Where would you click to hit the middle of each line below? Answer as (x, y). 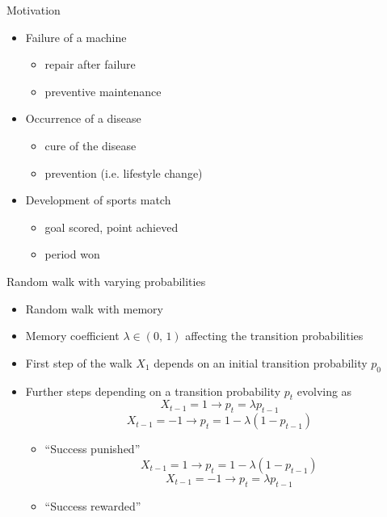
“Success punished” (93, 449)
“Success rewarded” (93, 505)
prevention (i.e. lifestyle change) (124, 172)
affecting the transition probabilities (274, 336)
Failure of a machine (76, 37)
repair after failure (90, 64)
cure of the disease (90, 145)
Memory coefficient (72, 336)
